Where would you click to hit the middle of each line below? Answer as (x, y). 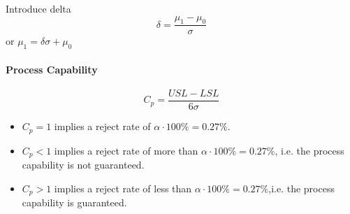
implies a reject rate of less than (123, 188)
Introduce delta (38, 8)
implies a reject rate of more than (126, 150)
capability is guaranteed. (74, 202)
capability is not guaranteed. (83, 164)
